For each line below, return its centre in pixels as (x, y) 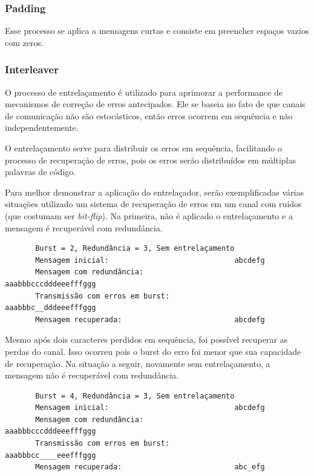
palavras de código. (41, 172)
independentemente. (42, 127)
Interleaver (32, 69)
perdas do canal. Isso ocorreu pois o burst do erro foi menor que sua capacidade (153, 351)
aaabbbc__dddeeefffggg (51, 308)
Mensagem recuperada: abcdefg (150, 319)
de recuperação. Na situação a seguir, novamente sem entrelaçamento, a (138, 363)
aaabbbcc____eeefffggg (51, 455)
